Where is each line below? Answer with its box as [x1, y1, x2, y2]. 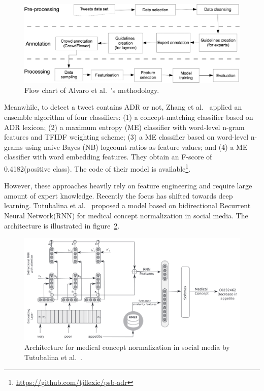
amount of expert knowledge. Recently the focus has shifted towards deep [4, 190, 233, 201]
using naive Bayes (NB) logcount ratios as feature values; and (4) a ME [25, 141, 248, 152]
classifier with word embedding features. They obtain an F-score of [4, 151, 212, 162]
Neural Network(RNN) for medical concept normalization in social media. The [4, 210, 248, 221]
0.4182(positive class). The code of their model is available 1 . [4, 162, 191, 174]
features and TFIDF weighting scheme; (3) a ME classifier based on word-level [4, 132, 249, 142]
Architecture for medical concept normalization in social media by [24, 342, 230, 352]
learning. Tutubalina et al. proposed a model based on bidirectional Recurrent [4, 200, 251, 211]
